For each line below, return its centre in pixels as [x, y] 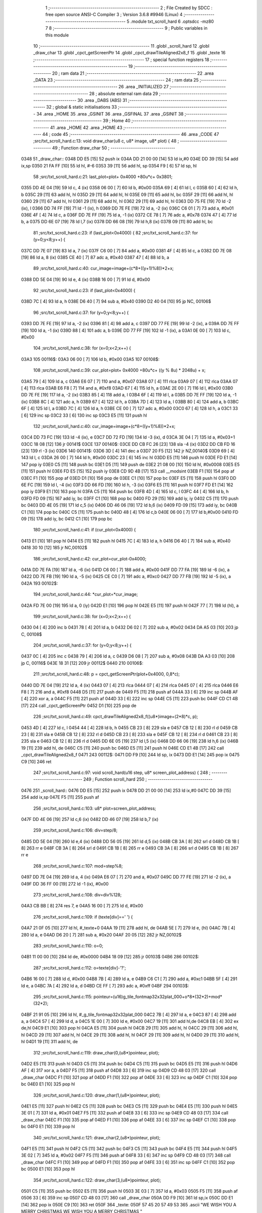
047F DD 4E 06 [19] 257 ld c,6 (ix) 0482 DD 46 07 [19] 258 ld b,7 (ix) [90, 819]
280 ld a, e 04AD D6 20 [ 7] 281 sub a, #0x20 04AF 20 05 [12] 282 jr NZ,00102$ [101, 934]
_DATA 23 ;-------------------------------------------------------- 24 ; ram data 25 [116, 80]
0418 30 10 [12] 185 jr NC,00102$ [54, 548]
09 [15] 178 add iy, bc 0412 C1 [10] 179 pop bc [67, 519]
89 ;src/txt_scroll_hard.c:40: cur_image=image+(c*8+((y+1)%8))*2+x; [104, 268]
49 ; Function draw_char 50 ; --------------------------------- [114, 148]
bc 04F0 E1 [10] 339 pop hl [48, 1127]
